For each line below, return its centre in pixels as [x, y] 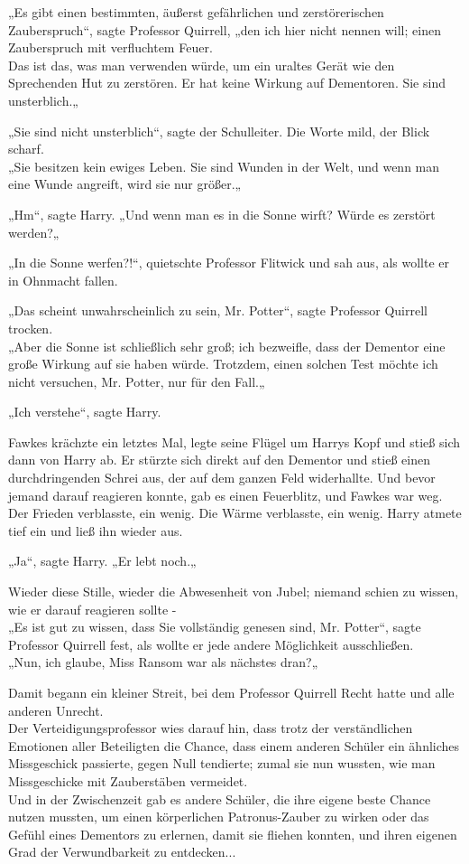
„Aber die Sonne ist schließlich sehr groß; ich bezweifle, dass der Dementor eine [227, 346]
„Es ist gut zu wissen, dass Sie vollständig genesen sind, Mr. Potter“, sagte [215, 627]
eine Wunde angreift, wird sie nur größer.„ [125, 184]
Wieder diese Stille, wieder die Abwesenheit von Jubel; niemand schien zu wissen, [234, 592]
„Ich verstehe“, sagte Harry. [85, 412]
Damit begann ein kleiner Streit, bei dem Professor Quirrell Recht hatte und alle [231, 692]
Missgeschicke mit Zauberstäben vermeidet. [128, 780]
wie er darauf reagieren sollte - [92, 609]
